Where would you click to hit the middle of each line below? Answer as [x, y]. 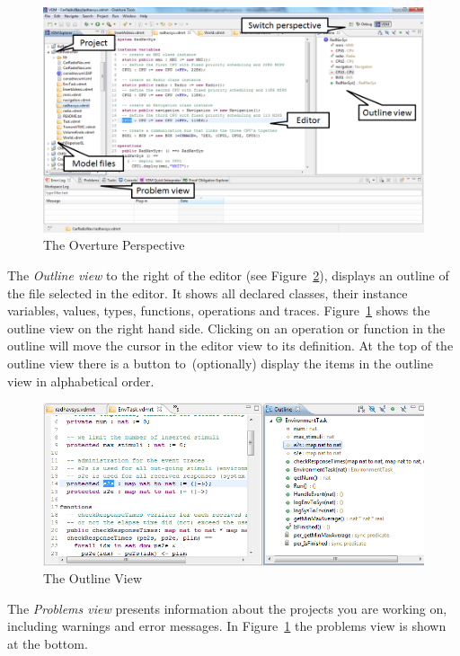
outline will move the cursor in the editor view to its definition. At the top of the [230, 346]
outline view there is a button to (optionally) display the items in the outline [220, 363]
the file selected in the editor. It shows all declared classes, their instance [208, 293]
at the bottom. [48, 643]
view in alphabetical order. [81, 381]
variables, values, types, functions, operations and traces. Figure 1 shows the [219, 310]
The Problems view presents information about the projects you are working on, [227, 608]
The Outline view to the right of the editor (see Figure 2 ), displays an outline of [228, 275]
